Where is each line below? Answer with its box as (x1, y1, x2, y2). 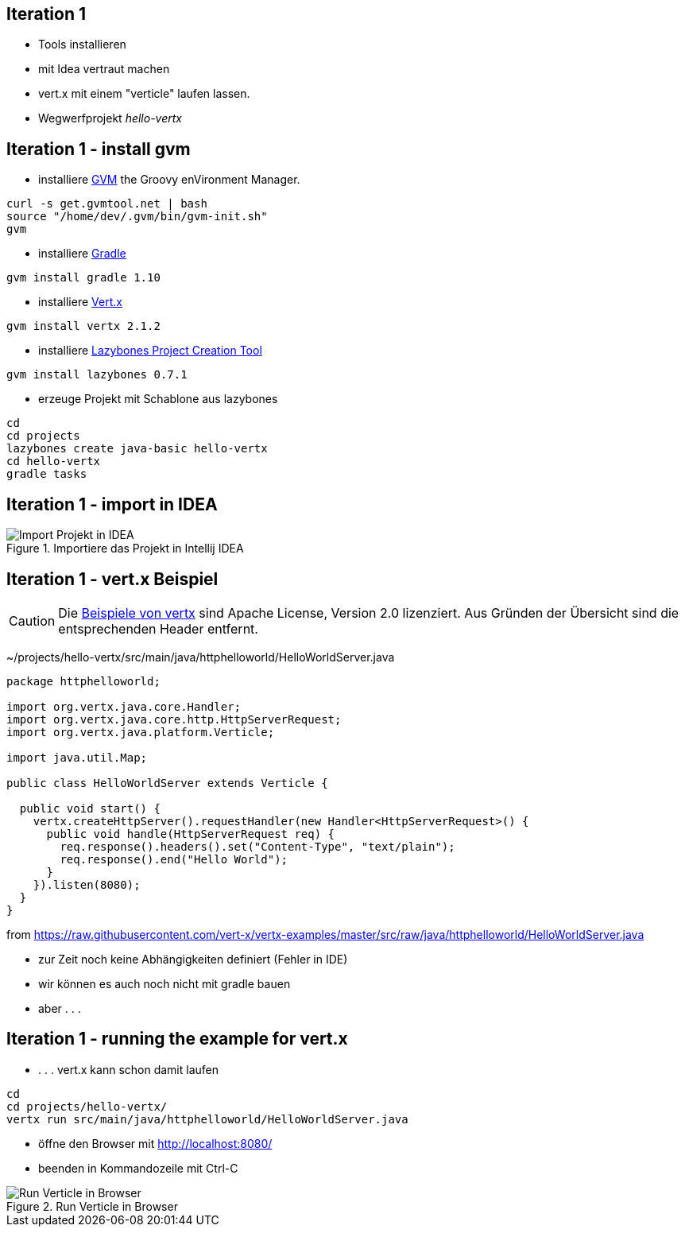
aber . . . (38, 1001, 81, 1015)
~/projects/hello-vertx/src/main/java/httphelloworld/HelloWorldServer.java (6, 649, 395, 664)
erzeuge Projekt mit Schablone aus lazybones (38, 392, 278, 406)
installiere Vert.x (38, 295, 122, 309)
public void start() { (19, 801, 161, 815)
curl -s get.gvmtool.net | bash (6, 197, 207, 211)
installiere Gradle (38, 246, 126, 261)
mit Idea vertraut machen (38, 62, 170, 76)
